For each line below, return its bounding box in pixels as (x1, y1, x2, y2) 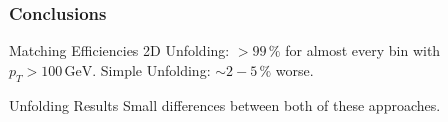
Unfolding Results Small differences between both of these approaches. (9, 94, 441, 115)
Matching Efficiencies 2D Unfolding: (9, 40, 230, 61)
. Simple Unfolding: (92, 59, 211, 80)
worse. (275, 59, 314, 80)
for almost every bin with (285, 40, 441, 61)
